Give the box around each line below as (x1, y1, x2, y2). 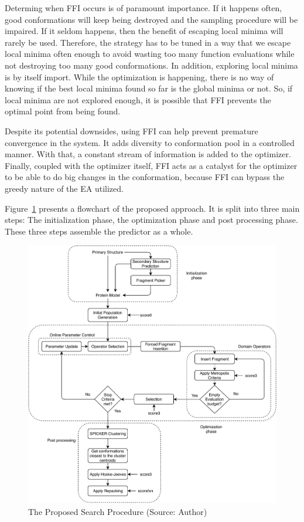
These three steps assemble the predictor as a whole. (5, 225, 193, 237)
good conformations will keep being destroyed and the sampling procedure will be (5, 13, 298, 25)
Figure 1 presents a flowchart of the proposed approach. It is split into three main (5, 202, 300, 214)
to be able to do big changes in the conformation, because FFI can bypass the (5, 171, 285, 183)
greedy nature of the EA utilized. (5, 182, 124, 194)
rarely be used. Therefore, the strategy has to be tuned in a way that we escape (5, 36, 291, 48)
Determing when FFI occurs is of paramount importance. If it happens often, (5, 2, 282, 13)
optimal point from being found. (5, 105, 121, 117)
